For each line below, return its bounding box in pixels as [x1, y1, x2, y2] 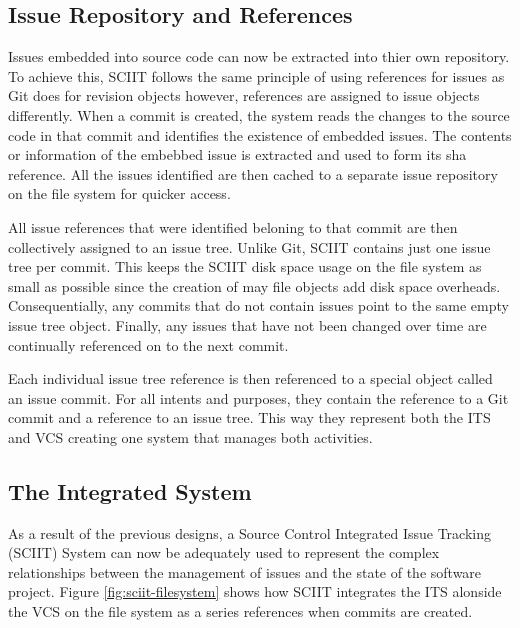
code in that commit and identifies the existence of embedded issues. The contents [8, 124, 512, 145]
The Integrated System [8, 475, 252, 506]
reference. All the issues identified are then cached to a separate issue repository [8, 163, 498, 184]
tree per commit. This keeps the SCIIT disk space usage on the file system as [8, 256, 482, 277]
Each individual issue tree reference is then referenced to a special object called [8, 368, 493, 389]
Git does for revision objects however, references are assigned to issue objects [8, 85, 480, 106]
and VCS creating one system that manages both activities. [8, 426, 373, 447]
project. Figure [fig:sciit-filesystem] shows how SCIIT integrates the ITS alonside [8, 581, 502, 602]
